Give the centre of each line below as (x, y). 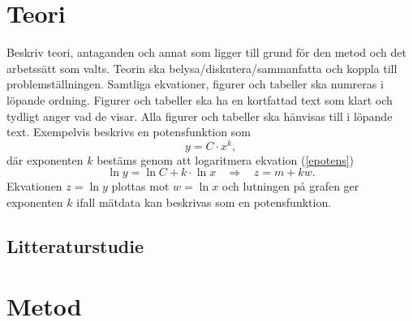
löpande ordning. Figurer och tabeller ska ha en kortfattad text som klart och (200, 99)
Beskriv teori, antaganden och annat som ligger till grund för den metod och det (206, 52)
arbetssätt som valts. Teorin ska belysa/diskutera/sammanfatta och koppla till (202, 68)
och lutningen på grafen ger (290, 186)
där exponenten (45, 159)
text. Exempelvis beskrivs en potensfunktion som (129, 132)
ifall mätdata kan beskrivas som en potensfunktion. (204, 202)
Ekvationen (34, 186)
